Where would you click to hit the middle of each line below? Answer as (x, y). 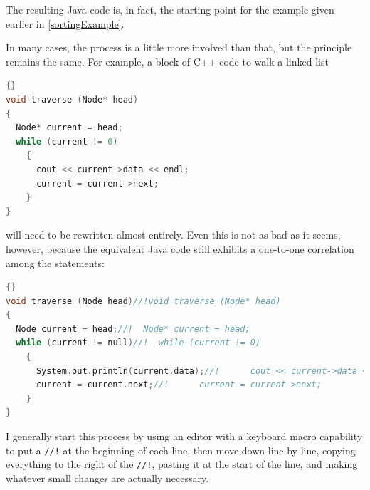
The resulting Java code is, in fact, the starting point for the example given (170, 9)
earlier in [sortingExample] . (65, 23)
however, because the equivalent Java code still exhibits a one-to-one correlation (180, 248)
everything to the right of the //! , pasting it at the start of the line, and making (182, 464)
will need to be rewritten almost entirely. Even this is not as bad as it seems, (173, 235)
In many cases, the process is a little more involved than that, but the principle (179, 47)
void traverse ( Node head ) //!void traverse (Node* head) (143, 301)
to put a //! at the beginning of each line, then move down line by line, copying (181, 450)
